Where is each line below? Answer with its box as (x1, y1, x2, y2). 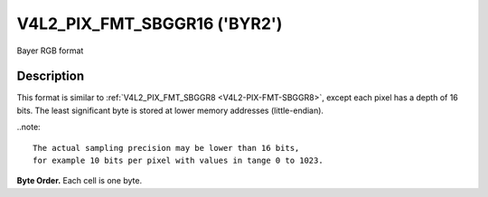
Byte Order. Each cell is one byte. (16, 175, 143, 186)
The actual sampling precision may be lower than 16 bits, (33, 143, 300, 153)
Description (16, 69, 85, 84)
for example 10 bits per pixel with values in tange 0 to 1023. (33, 155, 324, 166)
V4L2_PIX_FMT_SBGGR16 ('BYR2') (16, 14, 283, 33)
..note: (16, 122, 41, 133)
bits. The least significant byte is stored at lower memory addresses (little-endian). (16, 105, 324, 116)
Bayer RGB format (16, 45, 84, 56)
